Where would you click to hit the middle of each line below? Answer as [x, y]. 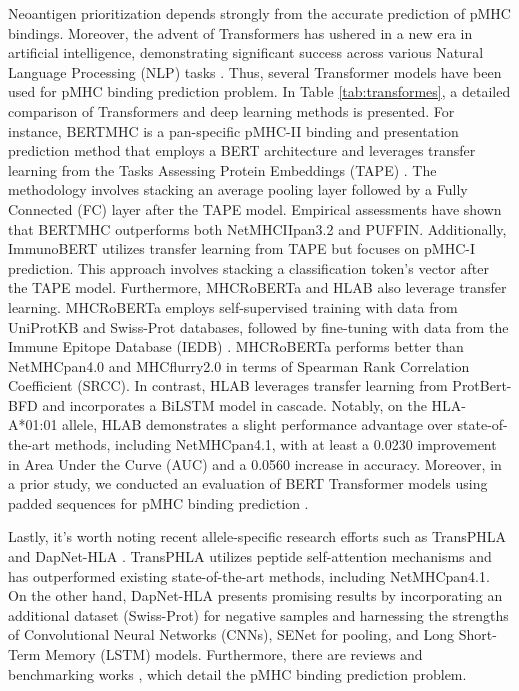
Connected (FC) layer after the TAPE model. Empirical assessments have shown [255, 208]
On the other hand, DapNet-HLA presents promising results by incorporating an [255, 595]
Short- [477, 634]
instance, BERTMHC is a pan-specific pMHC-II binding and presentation [233, 130]
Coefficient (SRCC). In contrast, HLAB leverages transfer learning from [228, 385]
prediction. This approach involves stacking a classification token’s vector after [248, 267]
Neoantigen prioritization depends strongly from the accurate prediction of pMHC [259, 13]
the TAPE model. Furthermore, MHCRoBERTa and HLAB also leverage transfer [257, 287]
